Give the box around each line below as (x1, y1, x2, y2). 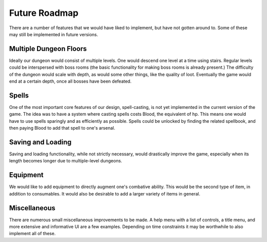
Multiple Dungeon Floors (9, 45, 87, 53)
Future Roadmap (9, 7, 79, 18)
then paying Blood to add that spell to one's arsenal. (9, 125, 116, 131)
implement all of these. (9, 231, 56, 237)
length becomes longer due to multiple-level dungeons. (9, 158, 122, 164)
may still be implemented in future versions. (9, 31, 98, 37)
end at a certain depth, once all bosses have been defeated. (9, 78, 132, 84)
